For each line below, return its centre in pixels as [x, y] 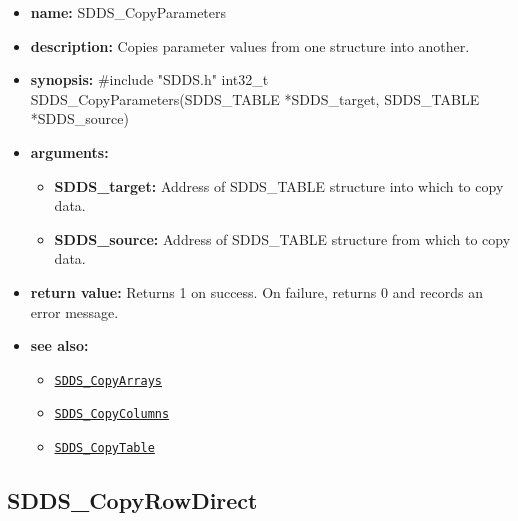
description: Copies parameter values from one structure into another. [250, 45]
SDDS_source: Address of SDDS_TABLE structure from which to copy [282, 238]
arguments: [69, 151]
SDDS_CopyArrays [108, 380]
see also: [59, 345]
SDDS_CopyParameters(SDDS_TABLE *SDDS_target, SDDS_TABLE [255, 98]
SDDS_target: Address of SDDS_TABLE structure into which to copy [279, 185]
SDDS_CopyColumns [112, 414]
